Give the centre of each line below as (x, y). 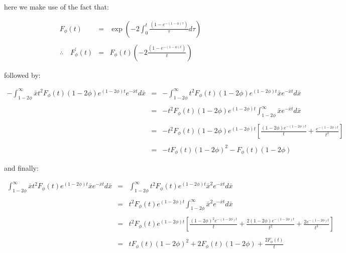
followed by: (22, 75)
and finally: (21, 168)
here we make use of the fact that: (56, 7)
